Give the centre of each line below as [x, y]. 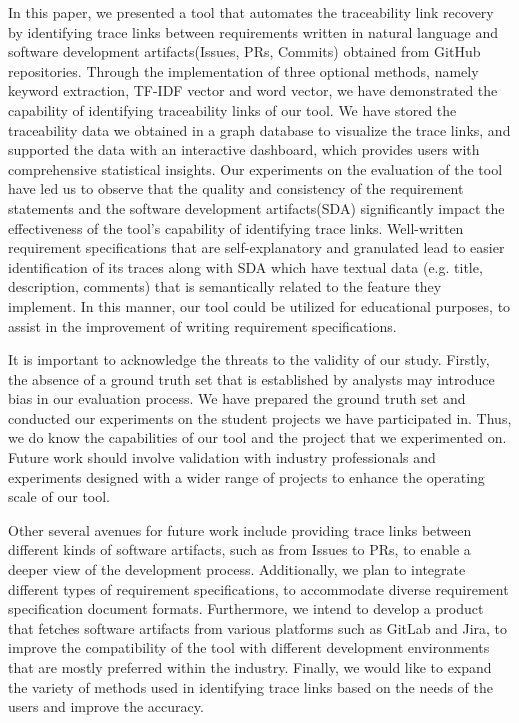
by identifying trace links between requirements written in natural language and [253, 31]
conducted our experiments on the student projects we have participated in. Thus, [260, 417]
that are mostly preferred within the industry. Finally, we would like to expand [250, 667]
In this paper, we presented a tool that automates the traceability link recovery [251, 12]
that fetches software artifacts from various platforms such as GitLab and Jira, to [258, 627]
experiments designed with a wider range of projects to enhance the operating [246, 476]
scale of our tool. [59, 496]
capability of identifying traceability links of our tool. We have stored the [232, 109]
